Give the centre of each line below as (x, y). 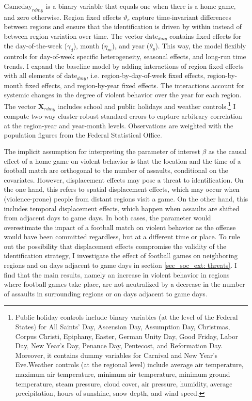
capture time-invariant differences (182, 17)
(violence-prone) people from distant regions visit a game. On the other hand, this (126, 198)
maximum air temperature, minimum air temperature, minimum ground (123, 374)
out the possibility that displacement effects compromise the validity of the (115, 246)
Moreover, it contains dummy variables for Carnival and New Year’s (116, 355)
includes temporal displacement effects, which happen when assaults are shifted (122, 208)
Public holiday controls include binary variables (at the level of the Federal (126, 317)
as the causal (228, 151)
